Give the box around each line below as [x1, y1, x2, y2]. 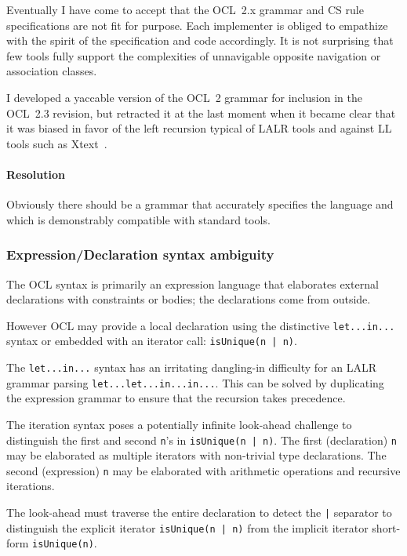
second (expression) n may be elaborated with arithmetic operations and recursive [6, 462, 401, 478]
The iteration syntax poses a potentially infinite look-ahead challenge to [6, 416, 352, 432]
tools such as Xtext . [6, 135, 107, 151]
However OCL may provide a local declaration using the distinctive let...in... [6, 317, 395, 333]
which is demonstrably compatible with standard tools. [6, 211, 271, 227]
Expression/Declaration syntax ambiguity [6, 245, 274, 264]
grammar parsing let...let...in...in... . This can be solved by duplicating [6, 374, 384, 391]
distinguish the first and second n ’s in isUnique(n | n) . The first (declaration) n [6, 431, 398, 448]
